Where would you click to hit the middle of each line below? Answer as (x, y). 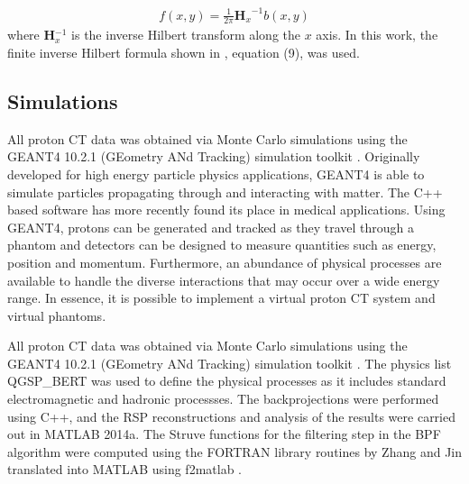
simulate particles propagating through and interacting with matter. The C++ (225, 192)
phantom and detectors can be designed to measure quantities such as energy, (222, 245)
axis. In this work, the (377, 35)
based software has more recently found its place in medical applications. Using (226, 210)
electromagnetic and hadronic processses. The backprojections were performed (223, 399)
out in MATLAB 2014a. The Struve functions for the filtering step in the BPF (224, 434)
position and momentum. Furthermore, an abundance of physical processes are (225, 262)
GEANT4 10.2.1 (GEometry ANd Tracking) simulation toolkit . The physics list (230, 363)
